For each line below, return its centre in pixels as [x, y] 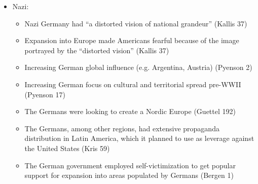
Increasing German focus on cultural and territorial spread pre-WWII [133, 84]
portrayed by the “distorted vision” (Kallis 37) [97, 50]
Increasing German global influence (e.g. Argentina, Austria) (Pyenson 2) [138, 67]
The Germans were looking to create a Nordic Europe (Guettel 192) [130, 111]
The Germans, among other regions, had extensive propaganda [122, 128]
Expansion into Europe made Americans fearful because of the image [132, 40]
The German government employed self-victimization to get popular [130, 165]
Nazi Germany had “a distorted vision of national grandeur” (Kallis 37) [136, 23]
